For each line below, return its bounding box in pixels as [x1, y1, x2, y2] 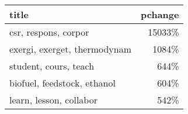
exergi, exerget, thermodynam [9, 42, 132, 56]
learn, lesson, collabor [9, 93, 98, 106]
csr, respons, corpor [9, 25, 89, 39]
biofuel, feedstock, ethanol [9, 76, 116, 89]
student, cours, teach [9, 59, 95, 72]
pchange [141, 8, 179, 21]
